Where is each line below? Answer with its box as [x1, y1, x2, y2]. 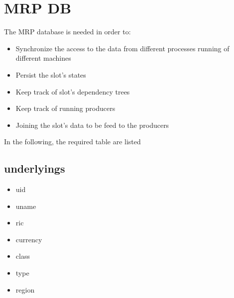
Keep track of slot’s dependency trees [15, 86, 130, 97]
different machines [15, 53, 71, 63]
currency [15, 234, 42, 244]
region [15, 284, 35, 295]
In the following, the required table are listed [4, 136, 141, 147]
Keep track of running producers [15, 103, 116, 113]
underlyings [4, 161, 65, 176]
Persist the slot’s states [15, 69, 86, 80]
